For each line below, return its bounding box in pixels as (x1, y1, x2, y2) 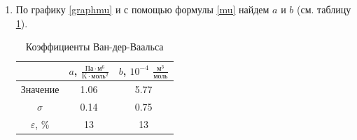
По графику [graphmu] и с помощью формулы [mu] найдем (15, 2, 269, 16)
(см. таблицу (296, 2, 351, 16)
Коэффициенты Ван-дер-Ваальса (25, 39, 164, 54)
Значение (20, 82, 59, 97)
